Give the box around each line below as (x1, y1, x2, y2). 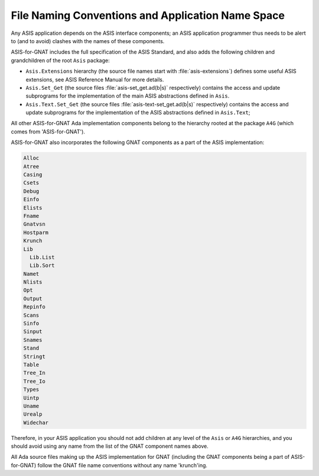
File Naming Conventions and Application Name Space (11, 9, 285, 22)
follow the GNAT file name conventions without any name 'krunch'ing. (37, 461, 208, 469)
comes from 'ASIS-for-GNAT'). (11, 128, 86, 135)
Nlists (23, 279, 43, 286)
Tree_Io (23, 378, 45, 384)
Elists (23, 204, 43, 211)
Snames (23, 337, 43, 343)
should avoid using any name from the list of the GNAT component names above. (11, 443, 209, 450)
